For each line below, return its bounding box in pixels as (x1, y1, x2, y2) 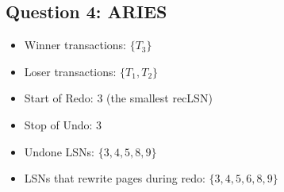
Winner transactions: (24, 36, 126, 53)
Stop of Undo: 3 (24, 116, 102, 132)
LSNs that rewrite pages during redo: (24, 170, 205, 186)
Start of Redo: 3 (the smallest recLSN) (24, 90, 213, 106)
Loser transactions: (24, 63, 117, 79)
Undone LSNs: (24, 143, 94, 159)
